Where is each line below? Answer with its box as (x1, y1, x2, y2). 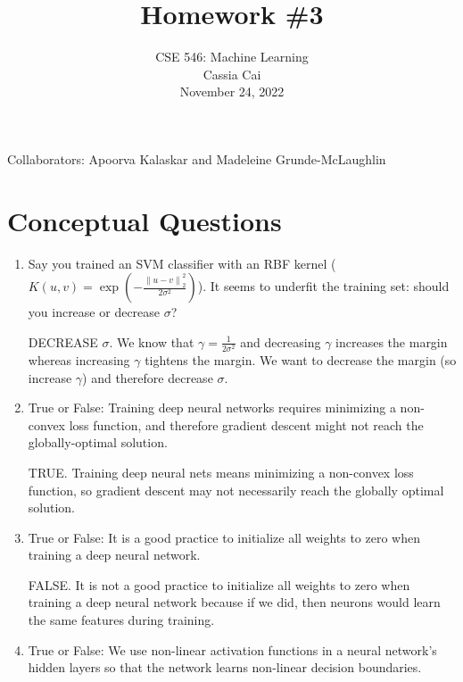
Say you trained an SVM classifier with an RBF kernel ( (28, 254, 336, 272)
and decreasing (240, 332, 321, 351)
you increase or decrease (28, 303, 161, 321)
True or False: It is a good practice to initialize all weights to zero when (28, 528, 421, 546)
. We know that (109, 332, 194, 351)
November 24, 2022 (179, 82, 285, 101)
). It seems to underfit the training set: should (197, 277, 450, 295)
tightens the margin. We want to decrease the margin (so (145, 350, 457, 369)
